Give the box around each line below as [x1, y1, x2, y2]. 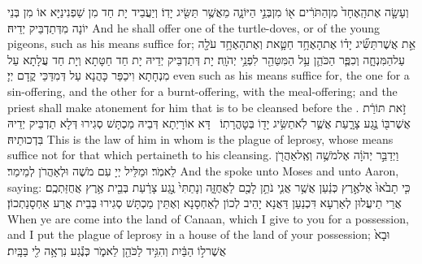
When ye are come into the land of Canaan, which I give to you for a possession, [7, 210, 409, 227]
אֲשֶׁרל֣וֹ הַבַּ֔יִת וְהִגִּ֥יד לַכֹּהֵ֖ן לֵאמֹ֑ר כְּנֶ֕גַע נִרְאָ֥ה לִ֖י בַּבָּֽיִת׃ [7, 241, 227, 258]
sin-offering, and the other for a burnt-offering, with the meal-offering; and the [7, 82, 398, 99]
